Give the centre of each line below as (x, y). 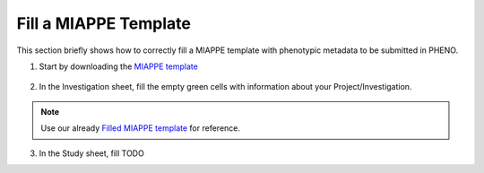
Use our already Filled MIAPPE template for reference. (141, 128)
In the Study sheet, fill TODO (92, 153)
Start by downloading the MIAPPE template (119, 66)
